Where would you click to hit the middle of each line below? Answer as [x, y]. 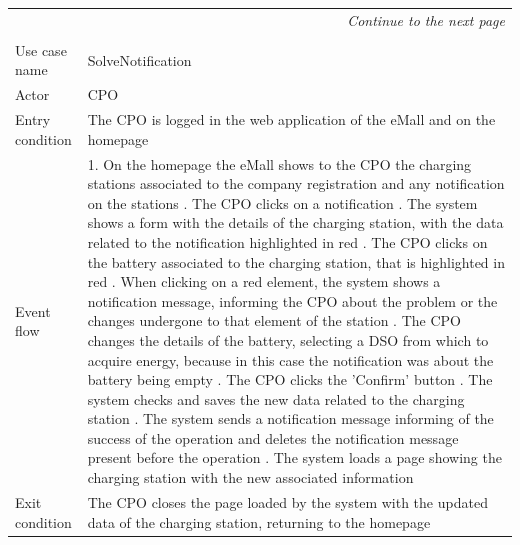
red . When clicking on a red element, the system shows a [264, 281]
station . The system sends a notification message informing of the [290, 418]
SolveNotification [139, 59]
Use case [41, 49]
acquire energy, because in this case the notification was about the [290, 359]
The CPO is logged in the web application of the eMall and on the [291, 119]
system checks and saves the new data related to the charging [276, 398]
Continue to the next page [426, 19]
